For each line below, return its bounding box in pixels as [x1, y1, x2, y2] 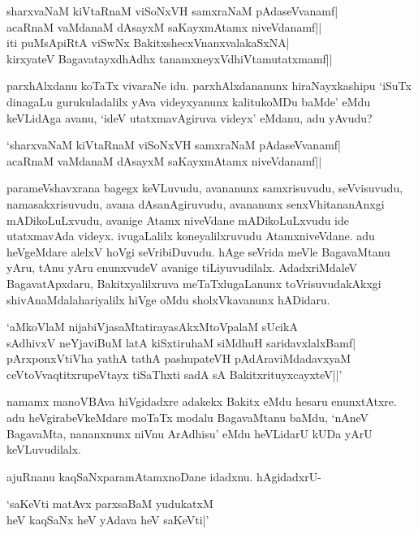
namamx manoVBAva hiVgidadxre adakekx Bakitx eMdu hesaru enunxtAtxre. [6, 393, 397, 410]
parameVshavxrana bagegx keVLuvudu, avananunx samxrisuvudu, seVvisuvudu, [6, 179, 403, 196]
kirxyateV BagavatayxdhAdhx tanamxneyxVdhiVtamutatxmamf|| [6, 50, 333, 67]
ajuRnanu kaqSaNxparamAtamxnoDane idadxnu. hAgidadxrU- [6, 467, 321, 484]
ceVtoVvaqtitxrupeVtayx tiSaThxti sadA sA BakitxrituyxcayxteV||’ [6, 365, 343, 382]
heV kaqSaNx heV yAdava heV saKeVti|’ [6, 511, 209, 528]
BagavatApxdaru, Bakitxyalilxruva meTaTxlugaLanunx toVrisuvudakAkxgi [6, 274, 381, 291]
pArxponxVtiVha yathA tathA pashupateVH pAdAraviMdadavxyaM [6, 350, 351, 367]
